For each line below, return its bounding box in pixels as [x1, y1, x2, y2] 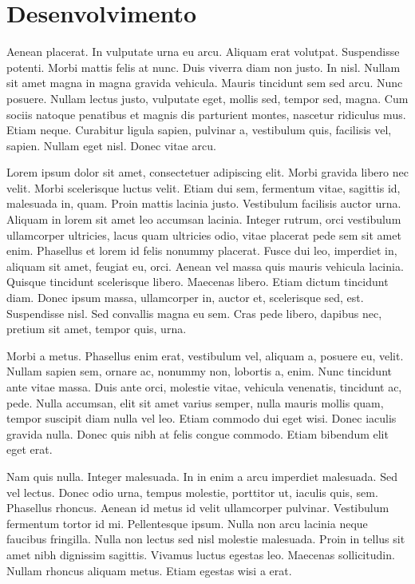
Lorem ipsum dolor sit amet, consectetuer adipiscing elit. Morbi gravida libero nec [6, 164, 409, 181]
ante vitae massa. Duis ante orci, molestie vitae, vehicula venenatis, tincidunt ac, [6, 379, 402, 395]
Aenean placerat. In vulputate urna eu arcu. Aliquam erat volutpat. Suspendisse [6, 43, 400, 60]
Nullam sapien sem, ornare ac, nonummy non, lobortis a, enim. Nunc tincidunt [6, 363, 392, 379]
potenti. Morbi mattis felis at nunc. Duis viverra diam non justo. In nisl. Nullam [6, 58, 401, 75]
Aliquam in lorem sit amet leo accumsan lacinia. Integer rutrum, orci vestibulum [6, 211, 401, 228]
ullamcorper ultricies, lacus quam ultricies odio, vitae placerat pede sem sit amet [6, 226, 401, 243]
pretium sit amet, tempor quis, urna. [6, 320, 187, 337]
